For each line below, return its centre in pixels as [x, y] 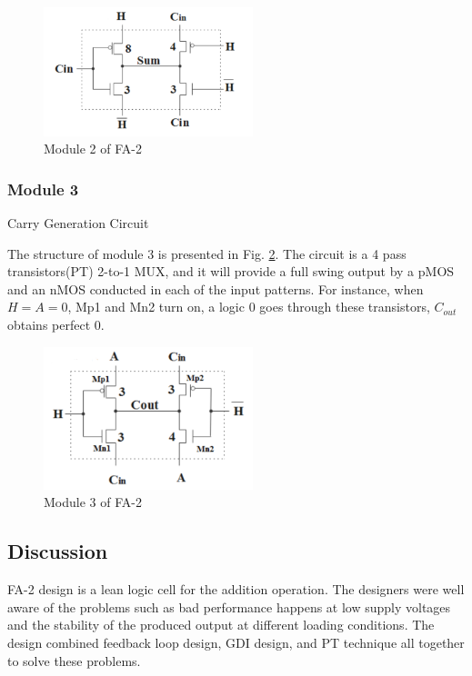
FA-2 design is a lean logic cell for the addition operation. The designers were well [236, 589]
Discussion [58, 551]
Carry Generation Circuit [78, 223]
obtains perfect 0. [56, 325]
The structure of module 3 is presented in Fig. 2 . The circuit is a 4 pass [207, 253]
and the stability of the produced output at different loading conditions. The [221, 625]
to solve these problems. [74, 660]
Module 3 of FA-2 [93, 502]
